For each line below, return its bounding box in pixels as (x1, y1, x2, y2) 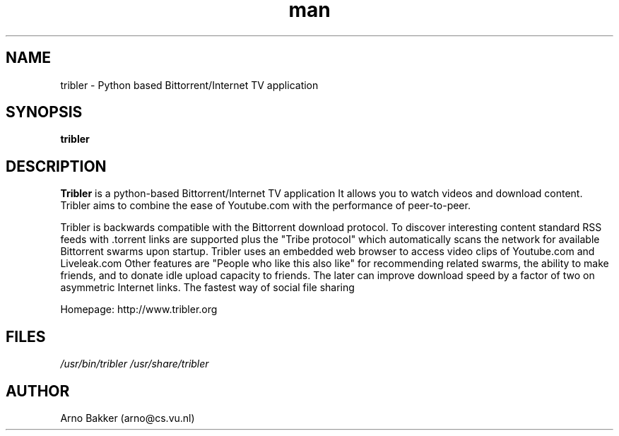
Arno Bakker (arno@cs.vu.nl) (60, 411, 195, 424)
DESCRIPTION (6, 157, 107, 175)
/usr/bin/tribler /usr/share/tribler (60, 358, 209, 370)
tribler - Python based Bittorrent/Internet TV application (60, 78, 319, 91)
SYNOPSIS (6, 103, 83, 122)
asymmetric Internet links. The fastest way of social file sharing (60, 281, 355, 294)
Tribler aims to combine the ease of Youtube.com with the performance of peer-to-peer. (60, 199, 471, 212)
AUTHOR (6, 382, 70, 400)
